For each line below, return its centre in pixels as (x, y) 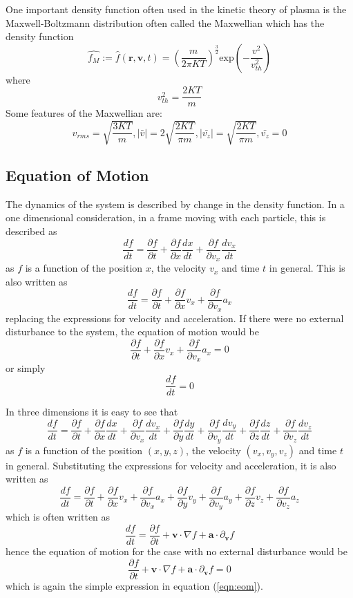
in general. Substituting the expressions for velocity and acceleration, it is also (171, 465)
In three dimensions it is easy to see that (92, 412)
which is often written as (58, 517)
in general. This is (307, 268)
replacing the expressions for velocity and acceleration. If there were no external (175, 318)
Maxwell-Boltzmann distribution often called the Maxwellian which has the (165, 22)
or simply (26, 368)
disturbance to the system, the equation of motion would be (132, 331)
